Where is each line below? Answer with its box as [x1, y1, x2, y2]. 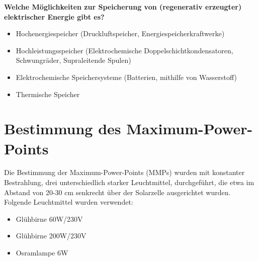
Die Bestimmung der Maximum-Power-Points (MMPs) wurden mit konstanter [4, 167, 245, 178]
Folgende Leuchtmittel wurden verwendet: [4, 197, 133, 207]
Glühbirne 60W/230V [16, 213, 83, 224]
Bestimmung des [4, 118, 121, 139]
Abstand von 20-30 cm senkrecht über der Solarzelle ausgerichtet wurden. [4, 187, 231, 197]
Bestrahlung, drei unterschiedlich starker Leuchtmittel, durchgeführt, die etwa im [4, 177, 254, 188]
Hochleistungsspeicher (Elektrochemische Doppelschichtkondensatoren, [16, 45, 233, 55]
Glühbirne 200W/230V [16, 230, 87, 241]
